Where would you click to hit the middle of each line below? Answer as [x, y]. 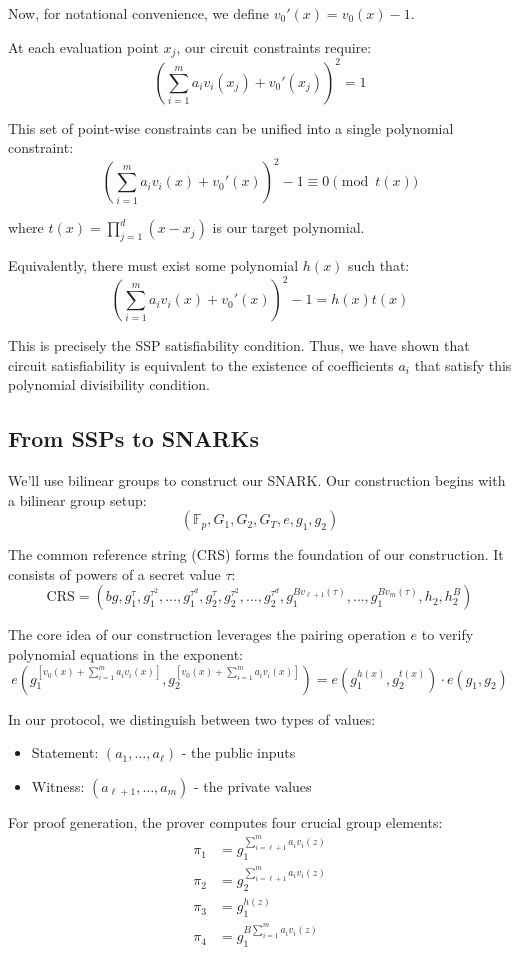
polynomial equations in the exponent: [126, 654]
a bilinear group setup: [77, 499]
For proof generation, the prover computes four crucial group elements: [225, 821]
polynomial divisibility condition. [109, 384]
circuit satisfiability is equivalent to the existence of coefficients [201, 364]
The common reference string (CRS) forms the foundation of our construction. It [256, 554]
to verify [447, 634]
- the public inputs [238, 752]
